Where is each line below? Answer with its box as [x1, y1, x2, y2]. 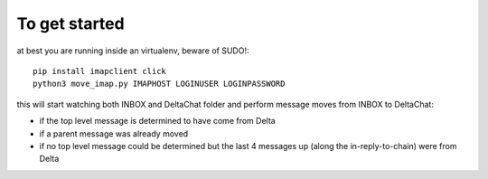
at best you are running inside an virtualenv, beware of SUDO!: [16, 45, 249, 56]
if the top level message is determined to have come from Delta [39, 116, 276, 127]
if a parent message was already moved [39, 127, 189, 139]
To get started [16, 14, 126, 33]
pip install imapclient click [33, 66, 167, 76]
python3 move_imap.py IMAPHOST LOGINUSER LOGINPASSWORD [33, 79, 286, 89]
